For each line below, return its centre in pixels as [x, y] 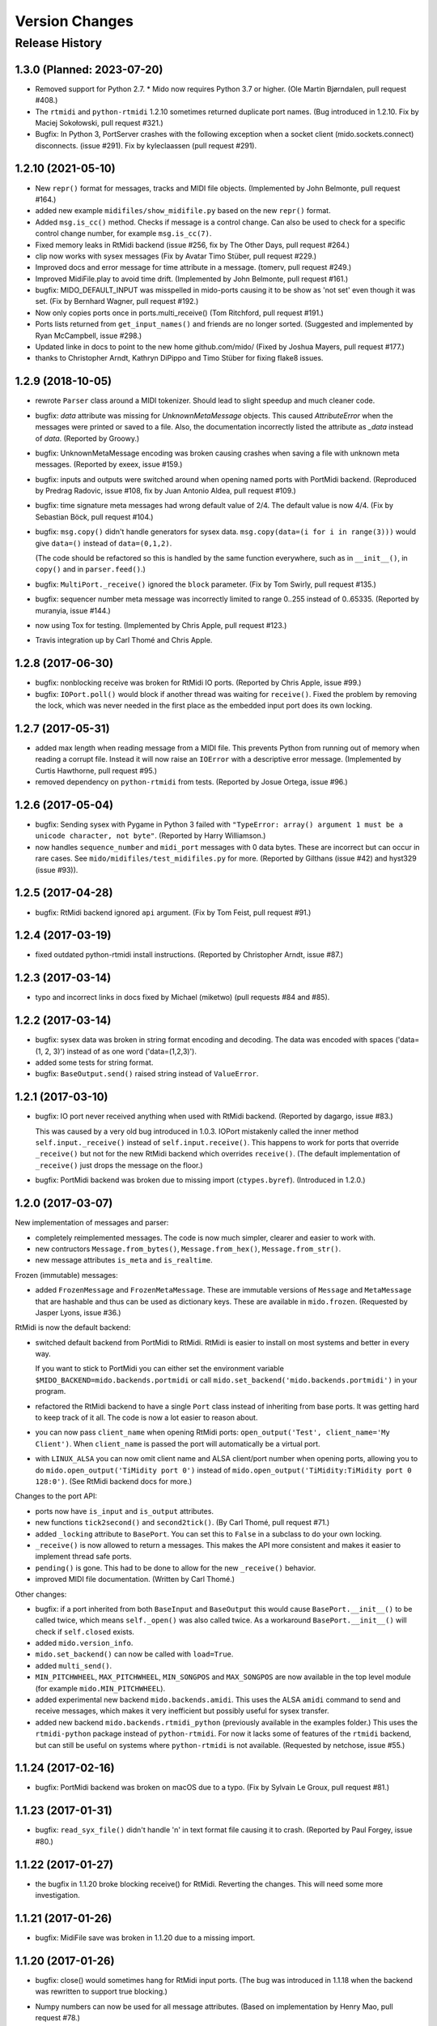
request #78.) [58, 2018]
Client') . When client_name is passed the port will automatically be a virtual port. [178, 1443]
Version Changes [74, 21]
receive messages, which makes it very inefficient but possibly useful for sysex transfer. [182, 1711]
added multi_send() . [74, 1665]
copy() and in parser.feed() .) [90, 569]
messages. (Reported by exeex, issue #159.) [109, 464]
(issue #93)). [57, 870]
